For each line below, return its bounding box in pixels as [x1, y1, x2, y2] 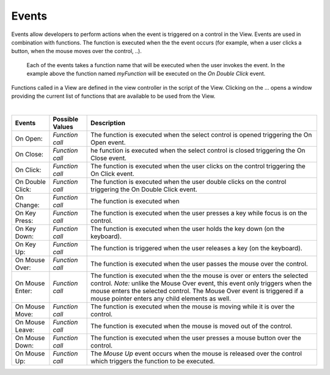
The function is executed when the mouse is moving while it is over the [90, 302, 295, 311]
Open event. [90, 138, 126, 147]
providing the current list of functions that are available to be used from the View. [11, 92, 216, 100]
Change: [15, 200, 40, 209]
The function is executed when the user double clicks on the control [90, 177, 287, 186]
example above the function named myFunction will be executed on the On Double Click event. [26, 70, 266, 78]
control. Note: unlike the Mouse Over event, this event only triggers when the [90, 279, 312, 287]
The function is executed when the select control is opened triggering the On [90, 130, 312, 139]
